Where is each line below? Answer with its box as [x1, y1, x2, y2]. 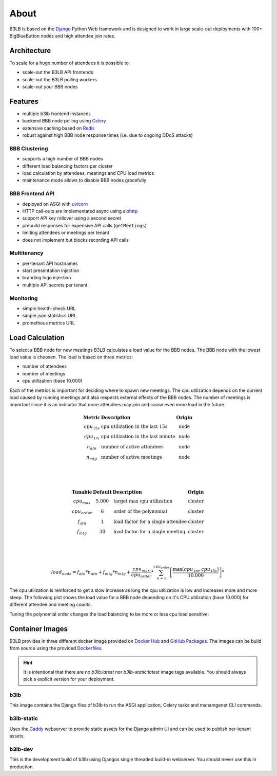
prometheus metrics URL [22, 319, 75, 326]
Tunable [72, 489, 92, 495]
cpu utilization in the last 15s [101, 423, 168, 429]
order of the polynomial [113, 508, 167, 514]
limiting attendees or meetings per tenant [22, 229, 110, 236]
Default [93, 489, 112, 495]
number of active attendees [101, 444, 164, 450]
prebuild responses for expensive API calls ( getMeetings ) [22, 222, 147, 228]
